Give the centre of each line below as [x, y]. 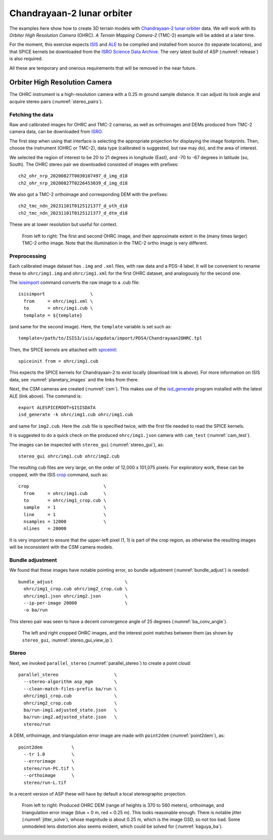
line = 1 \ [65, 514]
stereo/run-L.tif [45, 782]
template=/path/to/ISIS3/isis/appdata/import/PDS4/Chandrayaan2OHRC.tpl [110, 338]
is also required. [26, 59]
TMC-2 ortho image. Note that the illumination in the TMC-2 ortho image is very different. [115, 243]
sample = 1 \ [65, 507]
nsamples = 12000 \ [65, 522]
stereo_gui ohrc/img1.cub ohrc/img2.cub [69, 456]
